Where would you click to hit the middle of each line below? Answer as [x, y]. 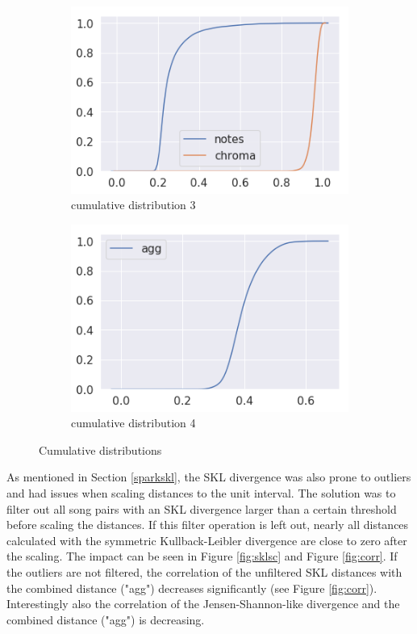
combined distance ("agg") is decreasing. [106, 619]
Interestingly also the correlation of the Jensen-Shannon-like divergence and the [203, 604]
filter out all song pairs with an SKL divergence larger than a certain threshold [202, 508]
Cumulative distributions [100, 449]
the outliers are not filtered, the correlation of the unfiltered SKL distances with [204, 571]
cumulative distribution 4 [133, 423]
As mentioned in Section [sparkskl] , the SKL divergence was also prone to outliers [209, 477]
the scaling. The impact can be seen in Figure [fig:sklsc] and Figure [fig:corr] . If [202, 556]
